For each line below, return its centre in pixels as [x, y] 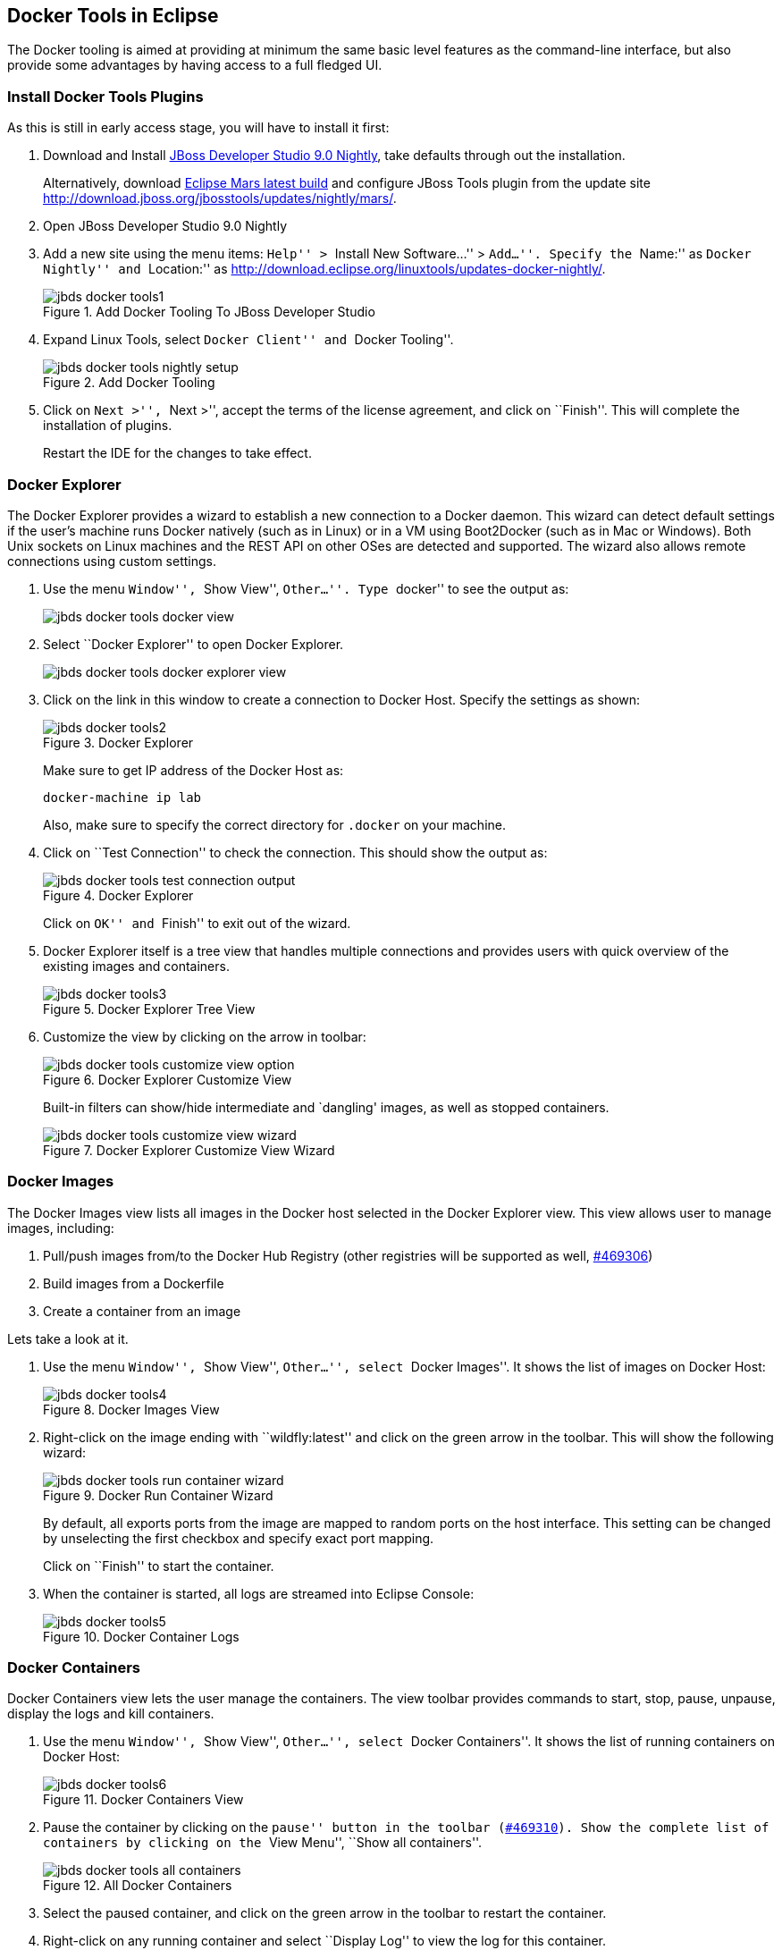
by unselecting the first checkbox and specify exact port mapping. [239, 1538]
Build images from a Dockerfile [134, 1283]
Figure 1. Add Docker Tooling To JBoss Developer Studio [209, 312]
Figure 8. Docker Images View [131, 1409]
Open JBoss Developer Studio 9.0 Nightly [165, 226]
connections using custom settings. [112, 561]
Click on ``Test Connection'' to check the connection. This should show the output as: [295, 852]
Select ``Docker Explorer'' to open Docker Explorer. [193, 644]
